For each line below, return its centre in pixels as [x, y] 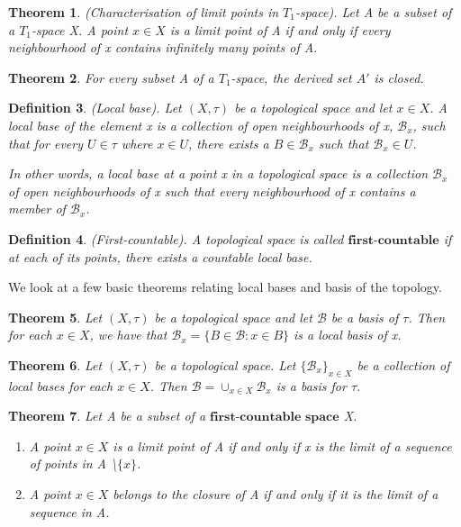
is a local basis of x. [348, 335]
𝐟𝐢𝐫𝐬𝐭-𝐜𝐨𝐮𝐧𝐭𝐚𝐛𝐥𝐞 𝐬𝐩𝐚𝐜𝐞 [275, 418]
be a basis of [365, 317]
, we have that [128, 335]
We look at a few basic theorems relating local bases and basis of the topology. [225, 287]
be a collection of [403, 364]
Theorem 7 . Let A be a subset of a [107, 416]
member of [37, 209]
